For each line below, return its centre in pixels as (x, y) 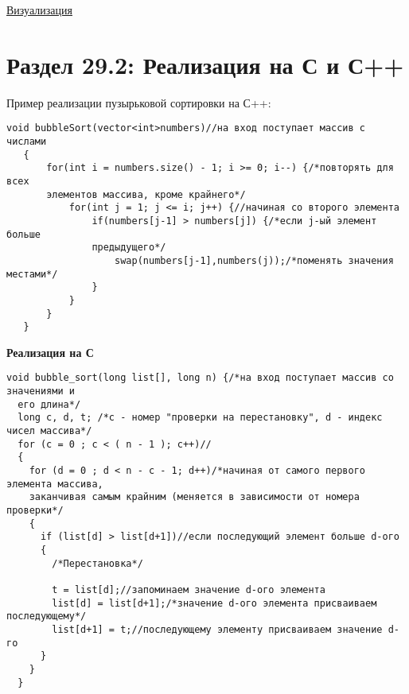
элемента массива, (55, 484)
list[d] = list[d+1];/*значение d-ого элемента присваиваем (214, 603)
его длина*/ (49, 404)
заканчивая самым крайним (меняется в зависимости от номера (194, 497)
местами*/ (32, 274)
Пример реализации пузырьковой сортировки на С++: (139, 102)
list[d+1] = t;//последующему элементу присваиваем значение (217, 629)
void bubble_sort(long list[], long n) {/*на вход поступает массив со (200, 378)
